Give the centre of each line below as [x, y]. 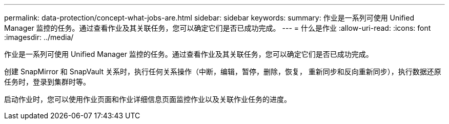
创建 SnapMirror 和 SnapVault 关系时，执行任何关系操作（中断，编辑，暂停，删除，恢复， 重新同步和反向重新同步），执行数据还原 [223, 71]
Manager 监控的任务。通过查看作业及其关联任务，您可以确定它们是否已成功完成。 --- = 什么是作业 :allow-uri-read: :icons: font [218, 28]
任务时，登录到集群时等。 [47, 82]
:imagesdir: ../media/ [39, 37]
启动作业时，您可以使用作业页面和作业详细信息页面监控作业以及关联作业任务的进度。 [148, 99]
